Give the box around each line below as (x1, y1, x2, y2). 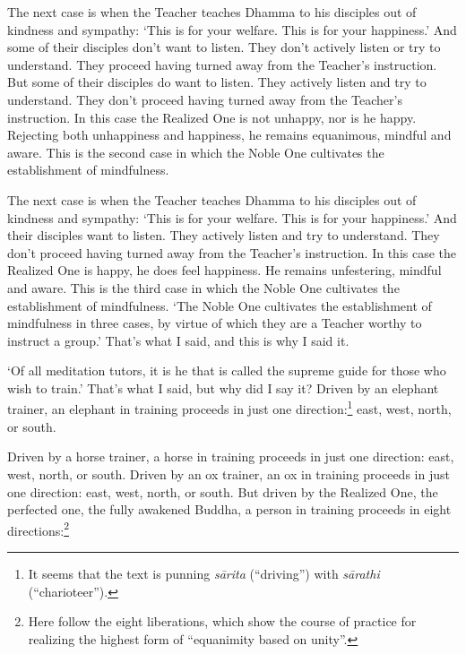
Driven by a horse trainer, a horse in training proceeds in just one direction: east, (7, 447, 454, 466)
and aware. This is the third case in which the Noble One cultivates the (7, 278, 400, 297)
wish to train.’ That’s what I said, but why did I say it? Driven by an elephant (7, 378, 439, 397)
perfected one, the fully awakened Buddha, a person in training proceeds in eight (7, 500, 452, 519)
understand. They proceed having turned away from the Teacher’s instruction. (7, 55, 437, 73)
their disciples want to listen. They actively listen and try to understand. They (7, 226, 440, 245)
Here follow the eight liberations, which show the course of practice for (28, 612, 417, 631)
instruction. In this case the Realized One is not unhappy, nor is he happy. (7, 108, 417, 126)
